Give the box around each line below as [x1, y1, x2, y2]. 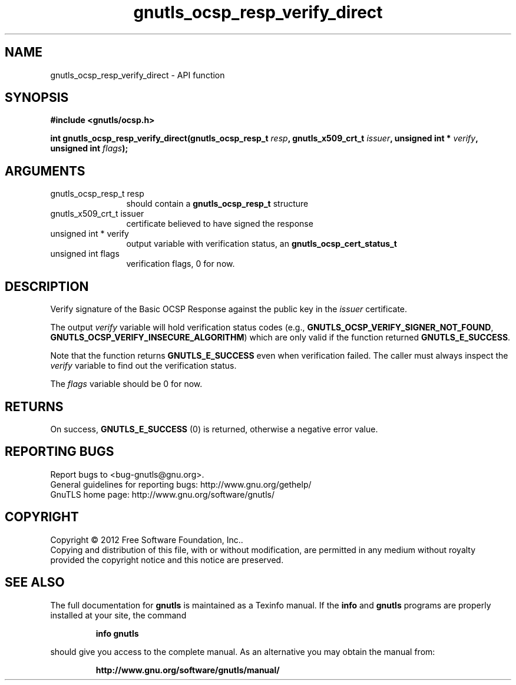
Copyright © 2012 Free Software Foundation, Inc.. [50, 534, 243, 545]
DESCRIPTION [5, 279, 89, 294]
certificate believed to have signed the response [126, 219, 313, 229]
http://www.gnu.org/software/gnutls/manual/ [95, 664, 280, 675]
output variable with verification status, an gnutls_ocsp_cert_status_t [126, 239, 397, 249]
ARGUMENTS [5, 163, 85, 178]
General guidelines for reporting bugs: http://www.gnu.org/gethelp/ [50, 479, 312, 489]
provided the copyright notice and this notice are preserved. [50, 554, 284, 565]
